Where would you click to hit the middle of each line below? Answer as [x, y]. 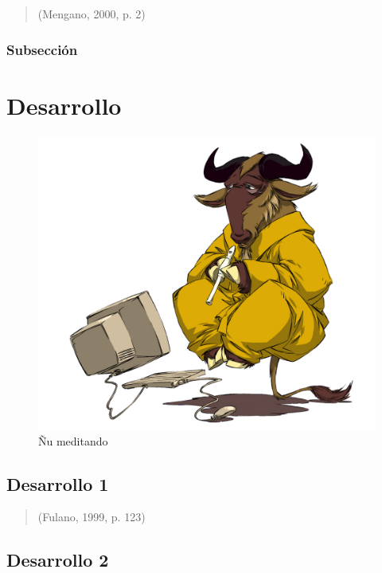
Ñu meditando [73, 440]
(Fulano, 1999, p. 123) [92, 517]
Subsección [42, 49]
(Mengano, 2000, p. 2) [92, 14]
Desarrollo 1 [58, 483]
